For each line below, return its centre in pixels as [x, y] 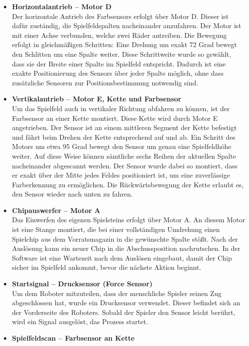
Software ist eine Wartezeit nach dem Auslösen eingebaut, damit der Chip [122, 257]
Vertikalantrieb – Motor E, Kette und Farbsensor [97, 99]
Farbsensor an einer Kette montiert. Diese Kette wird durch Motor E [115, 118]
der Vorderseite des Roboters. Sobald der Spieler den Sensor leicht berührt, [124, 312]
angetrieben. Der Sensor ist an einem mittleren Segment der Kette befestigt [124, 127]
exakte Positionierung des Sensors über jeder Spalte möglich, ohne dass [118, 73]
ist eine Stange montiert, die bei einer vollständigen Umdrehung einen [116, 229]
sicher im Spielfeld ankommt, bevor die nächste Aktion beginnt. [107, 267]
